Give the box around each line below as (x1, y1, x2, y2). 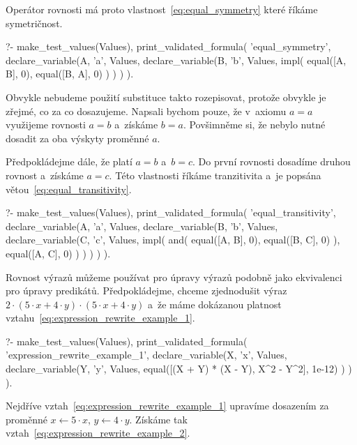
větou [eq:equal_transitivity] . (6, 181, 132, 196)
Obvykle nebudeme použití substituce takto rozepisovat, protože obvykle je (6, 89, 326, 104)
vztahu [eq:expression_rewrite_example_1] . (6, 310, 195, 325)
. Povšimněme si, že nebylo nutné (183, 117, 326, 132)
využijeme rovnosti (6, 117, 86, 132)
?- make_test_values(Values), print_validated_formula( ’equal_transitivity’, (6, 205, 336, 220)
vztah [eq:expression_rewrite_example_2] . (6, 425, 190, 440)
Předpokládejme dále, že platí (6, 154, 132, 169)
